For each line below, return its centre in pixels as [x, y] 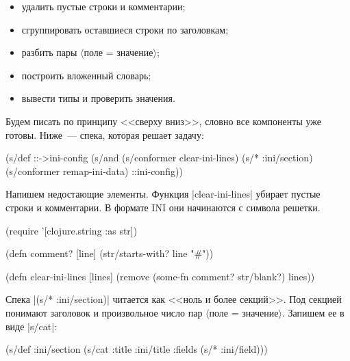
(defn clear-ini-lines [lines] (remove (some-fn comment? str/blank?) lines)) [160, 276]
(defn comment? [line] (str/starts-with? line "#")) [110, 253]
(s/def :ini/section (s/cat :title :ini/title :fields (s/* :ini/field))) [137, 349]
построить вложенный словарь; [86, 75]
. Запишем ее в [313, 312]
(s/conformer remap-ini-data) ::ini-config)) [94, 171]
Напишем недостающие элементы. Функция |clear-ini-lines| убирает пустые [163, 194]
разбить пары [49, 52]
